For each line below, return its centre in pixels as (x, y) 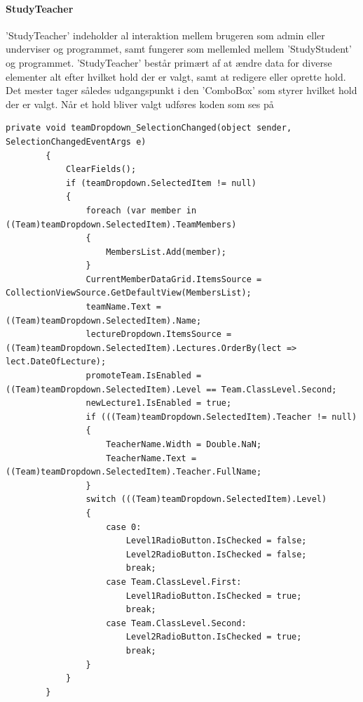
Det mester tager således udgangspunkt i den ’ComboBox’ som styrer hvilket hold (181, 90)
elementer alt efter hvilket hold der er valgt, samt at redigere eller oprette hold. (176, 76)
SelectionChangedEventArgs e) (76, 141)
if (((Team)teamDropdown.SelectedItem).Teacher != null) (221, 417)
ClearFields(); (101, 170)
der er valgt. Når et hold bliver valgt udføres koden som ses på (140, 104)
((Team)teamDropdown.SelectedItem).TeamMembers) (121, 224)
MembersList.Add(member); (166, 252)
